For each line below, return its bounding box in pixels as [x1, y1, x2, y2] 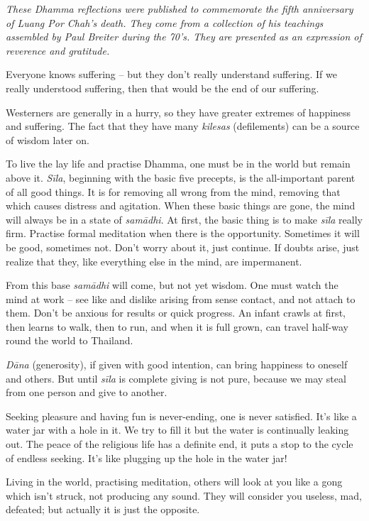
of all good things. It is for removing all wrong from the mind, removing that [6, 184, 341, 199]
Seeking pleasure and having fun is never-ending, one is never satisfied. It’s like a [6, 408, 357, 423]
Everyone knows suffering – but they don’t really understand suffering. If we [6, 67, 337, 82]
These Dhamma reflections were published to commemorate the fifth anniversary [6, 1, 353, 16]
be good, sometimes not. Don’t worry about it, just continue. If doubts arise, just [6, 239, 360, 254]
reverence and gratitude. [6, 43, 110, 57]
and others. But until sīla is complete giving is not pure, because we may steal [6, 371, 346, 385]
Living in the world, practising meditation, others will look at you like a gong [6, 474, 343, 489]
